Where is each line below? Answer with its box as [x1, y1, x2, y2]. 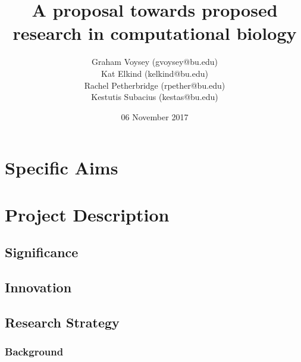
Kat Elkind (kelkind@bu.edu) [101, 67, 208, 79]
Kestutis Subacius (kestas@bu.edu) [91, 90, 218, 103]
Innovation [5, 278, 72, 297]
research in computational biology [12, 21, 297, 45]
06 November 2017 [121, 110, 189, 123]
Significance [5, 243, 79, 261]
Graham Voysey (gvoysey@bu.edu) [92, 55, 218, 68]
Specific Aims [5, 155, 118, 180]
